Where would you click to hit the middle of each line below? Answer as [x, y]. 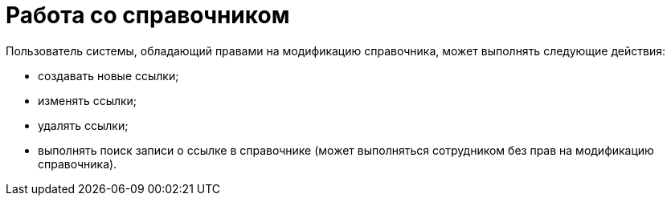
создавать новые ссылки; [108, 75]
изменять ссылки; [88, 100]
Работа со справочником [148, 15]
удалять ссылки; [83, 125]
